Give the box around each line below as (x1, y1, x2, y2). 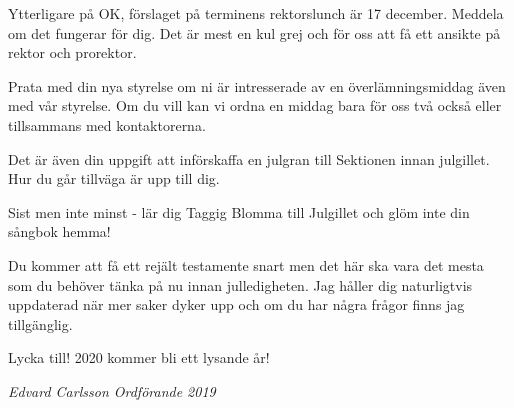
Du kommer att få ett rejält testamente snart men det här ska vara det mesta (8, 254, 484, 275)
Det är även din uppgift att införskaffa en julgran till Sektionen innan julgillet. (8, 148, 490, 169)
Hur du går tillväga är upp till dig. (8, 168, 220, 189)
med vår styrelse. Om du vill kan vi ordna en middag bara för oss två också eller (8, 95, 502, 116)
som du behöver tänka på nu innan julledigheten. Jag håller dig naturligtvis (8, 274, 473, 295)
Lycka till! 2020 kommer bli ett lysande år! (8, 347, 270, 368)
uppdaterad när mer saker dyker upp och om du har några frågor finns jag (8, 294, 465, 315)
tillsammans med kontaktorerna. (8, 114, 206, 135)
